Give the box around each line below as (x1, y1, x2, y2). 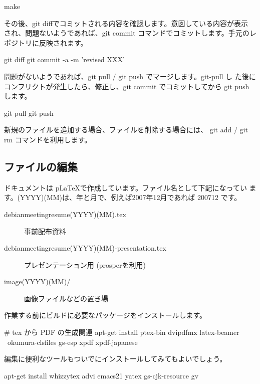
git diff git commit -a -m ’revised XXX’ (4, 54, 125, 65)
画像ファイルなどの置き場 (24, 293, 108, 303)
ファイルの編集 (4, 158, 78, 174)
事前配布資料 (24, 226, 66, 236)
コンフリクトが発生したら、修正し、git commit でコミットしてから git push (4, 81, 249, 91)
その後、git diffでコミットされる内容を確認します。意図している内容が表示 (4, 18, 248, 28)
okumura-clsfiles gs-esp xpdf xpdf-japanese (7, 336, 138, 347)
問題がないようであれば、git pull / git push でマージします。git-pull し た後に (4, 71, 256, 81)
